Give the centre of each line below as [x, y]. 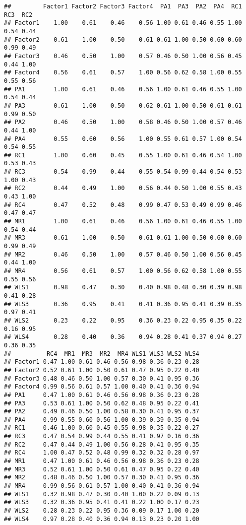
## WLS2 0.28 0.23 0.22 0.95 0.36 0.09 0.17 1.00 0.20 [102, 511]
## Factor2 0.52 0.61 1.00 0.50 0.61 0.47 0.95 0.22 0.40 [102, 370]
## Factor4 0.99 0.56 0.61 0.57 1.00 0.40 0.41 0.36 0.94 [102, 387]
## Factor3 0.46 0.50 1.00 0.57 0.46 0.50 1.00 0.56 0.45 [123, 56]
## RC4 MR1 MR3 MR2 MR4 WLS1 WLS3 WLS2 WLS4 [102, 354]
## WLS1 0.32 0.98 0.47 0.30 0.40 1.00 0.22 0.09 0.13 [102, 494]
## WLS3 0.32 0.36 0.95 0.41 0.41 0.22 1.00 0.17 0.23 [102, 502]
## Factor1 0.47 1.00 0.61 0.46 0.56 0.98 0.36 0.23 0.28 [102, 362]
